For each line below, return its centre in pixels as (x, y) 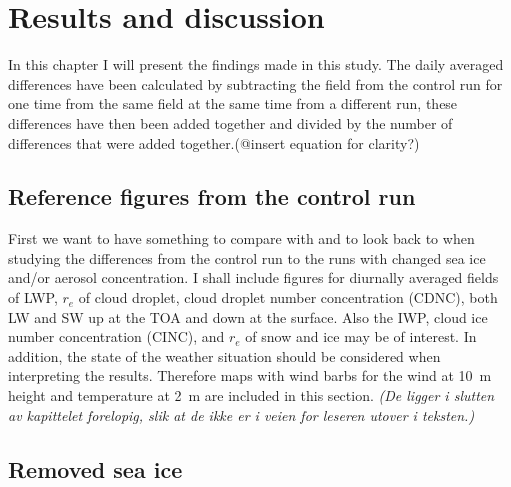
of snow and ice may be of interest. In (361, 336)
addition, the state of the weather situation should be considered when (224, 355)
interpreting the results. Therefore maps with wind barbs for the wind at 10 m (250, 375)
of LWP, (33, 297)
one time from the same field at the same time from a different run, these (233, 103)
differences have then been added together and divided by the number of (230, 122)
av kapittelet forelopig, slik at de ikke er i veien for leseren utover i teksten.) (241, 414)
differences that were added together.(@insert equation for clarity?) (214, 142)
